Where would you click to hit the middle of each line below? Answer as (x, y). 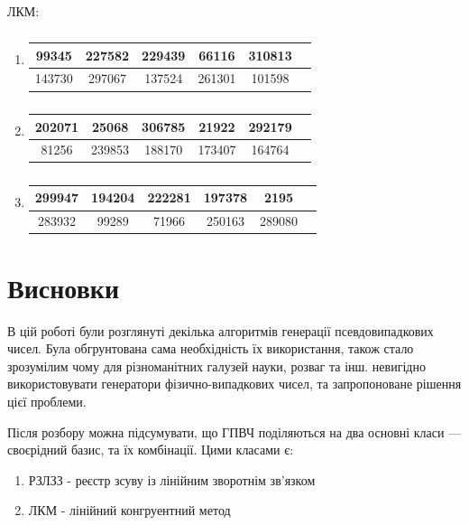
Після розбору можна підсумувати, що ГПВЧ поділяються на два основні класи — (234, 431)
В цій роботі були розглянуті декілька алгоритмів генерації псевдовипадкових (221, 330)
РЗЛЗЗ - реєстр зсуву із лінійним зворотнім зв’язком (172, 479)
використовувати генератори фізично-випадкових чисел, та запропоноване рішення (234, 384)
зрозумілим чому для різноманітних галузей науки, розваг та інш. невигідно (216, 366)
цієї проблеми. (47, 401)
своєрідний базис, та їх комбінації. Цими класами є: (151, 450)
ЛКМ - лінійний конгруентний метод (129, 510)
